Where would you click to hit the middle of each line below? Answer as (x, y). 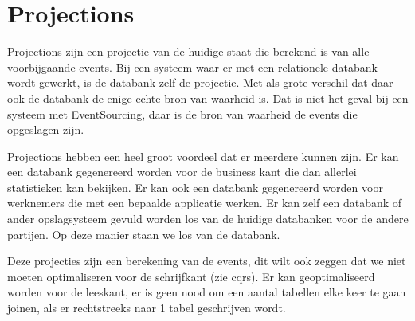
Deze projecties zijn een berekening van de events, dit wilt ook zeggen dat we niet (207, 261)
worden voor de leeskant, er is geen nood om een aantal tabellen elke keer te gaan (207, 292)
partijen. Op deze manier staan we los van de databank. (144, 234)
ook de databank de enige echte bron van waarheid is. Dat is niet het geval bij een (208, 98)
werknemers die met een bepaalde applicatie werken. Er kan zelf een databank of (205, 203)
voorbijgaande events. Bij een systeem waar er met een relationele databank (192, 67)
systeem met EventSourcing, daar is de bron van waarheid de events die (182, 114)
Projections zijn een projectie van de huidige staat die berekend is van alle (188, 51)
